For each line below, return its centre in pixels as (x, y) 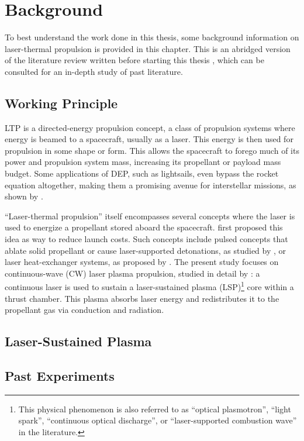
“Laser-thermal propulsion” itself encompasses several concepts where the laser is (150, 216)
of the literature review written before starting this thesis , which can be (134, 60)
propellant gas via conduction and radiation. (84, 310)
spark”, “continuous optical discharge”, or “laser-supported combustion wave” (158, 420)
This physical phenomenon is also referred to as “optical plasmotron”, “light (155, 409)
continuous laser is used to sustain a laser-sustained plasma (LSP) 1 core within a (149, 286)
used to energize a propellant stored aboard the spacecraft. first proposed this (144, 227)
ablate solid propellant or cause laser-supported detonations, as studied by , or (146, 250)
